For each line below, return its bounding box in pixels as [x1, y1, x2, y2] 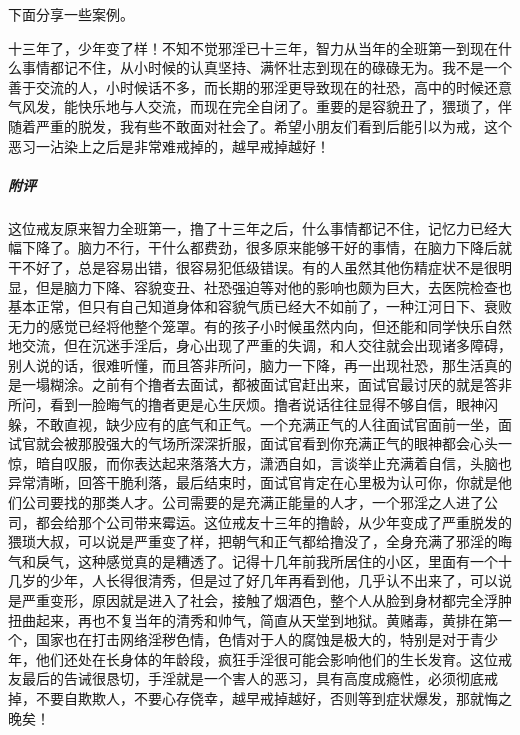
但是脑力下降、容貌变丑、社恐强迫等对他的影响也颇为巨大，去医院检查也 [35, 276, 512, 297]
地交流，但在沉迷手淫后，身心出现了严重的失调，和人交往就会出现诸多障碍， [8, 335, 512, 356]
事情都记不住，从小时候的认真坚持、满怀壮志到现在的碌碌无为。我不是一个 [21, 57, 512, 78]
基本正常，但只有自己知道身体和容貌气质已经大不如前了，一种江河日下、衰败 [8, 296, 512, 317]
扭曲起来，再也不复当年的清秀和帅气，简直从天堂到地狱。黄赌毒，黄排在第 [8, 609, 498, 630]
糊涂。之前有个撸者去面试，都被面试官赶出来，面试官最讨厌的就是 [49, 374, 484, 395]
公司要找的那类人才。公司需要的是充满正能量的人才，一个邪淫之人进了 [21, 492, 484, 513]
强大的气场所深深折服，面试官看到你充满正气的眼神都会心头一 [105, 433, 512, 454]
